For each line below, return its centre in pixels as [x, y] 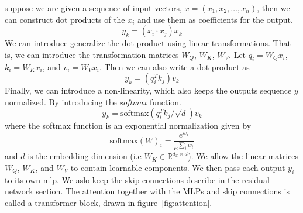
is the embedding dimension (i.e [85, 156]
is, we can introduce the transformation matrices [92, 54]
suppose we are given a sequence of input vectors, [93, 8]
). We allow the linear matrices [243, 156]
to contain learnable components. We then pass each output [178, 167]
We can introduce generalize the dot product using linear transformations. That [148, 43]
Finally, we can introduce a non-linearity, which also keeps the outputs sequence [148, 90]
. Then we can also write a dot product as [174, 66]
